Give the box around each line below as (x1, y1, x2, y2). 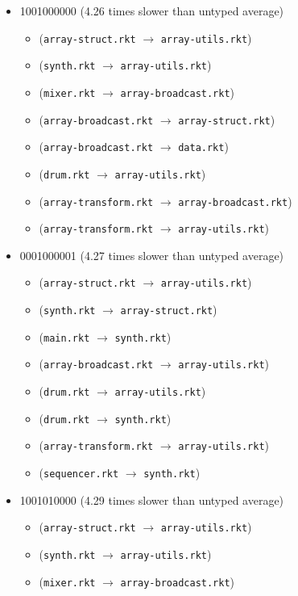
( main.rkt (39, 328, 90, 345)
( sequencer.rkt (39, 464, 119, 481)
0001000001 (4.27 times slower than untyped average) (19, 246, 284, 263)
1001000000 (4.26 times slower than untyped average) (19, 2, 284, 19)
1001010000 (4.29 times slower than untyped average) (19, 491, 284, 508)
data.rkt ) (178, 138, 229, 155)
